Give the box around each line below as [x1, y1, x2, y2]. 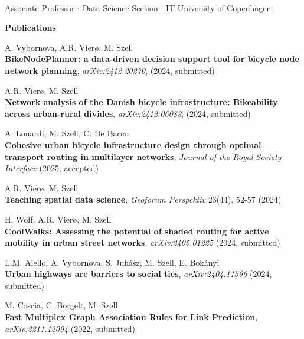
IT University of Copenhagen [165, 1, 272, 14]
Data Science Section [82, 1, 158, 14]
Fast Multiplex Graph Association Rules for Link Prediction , [5, 311, 258, 323]
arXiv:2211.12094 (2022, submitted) [5, 322, 135, 334]
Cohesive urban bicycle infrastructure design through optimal [5, 138, 261, 151]
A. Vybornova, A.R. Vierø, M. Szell [5, 41, 133, 53]
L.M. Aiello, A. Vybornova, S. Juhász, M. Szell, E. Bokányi [5, 256, 220, 268]
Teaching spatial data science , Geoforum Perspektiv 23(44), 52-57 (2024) [5, 193, 282, 206]
